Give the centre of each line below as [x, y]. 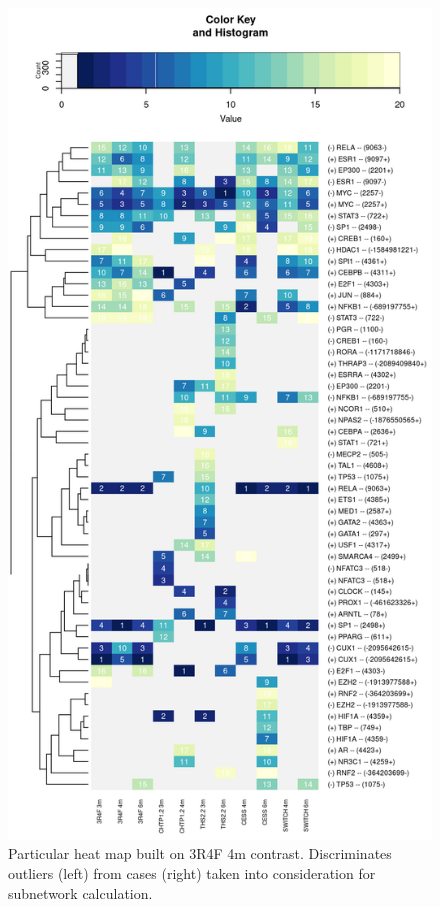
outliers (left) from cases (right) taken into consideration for [192, 872]
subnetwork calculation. [80, 892]
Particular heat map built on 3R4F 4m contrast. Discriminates [200, 853]
